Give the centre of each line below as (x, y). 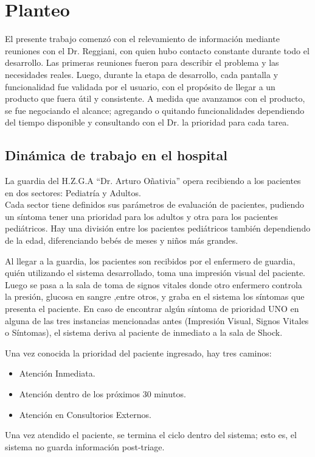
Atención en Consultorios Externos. (85, 414)
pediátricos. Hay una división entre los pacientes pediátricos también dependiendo (158, 228)
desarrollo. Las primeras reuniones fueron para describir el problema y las (142, 62)
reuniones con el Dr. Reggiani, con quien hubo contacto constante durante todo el (157, 50)
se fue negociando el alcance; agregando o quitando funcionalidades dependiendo (155, 110)
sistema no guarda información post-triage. (85, 446)
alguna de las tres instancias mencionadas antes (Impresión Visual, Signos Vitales (157, 320)
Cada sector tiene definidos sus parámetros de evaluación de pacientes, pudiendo (155, 204)
